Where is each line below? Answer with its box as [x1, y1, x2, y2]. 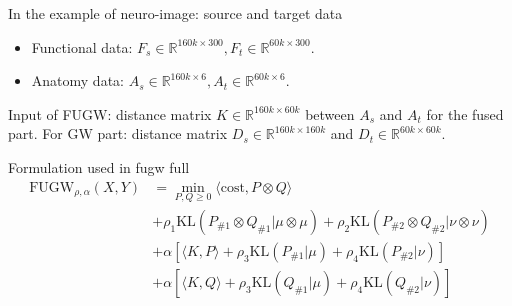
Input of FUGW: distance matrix [8, 103, 212, 124]
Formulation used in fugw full [8, 156, 190, 177]
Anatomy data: [31, 70, 124, 91]
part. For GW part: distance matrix [8, 123, 228, 144]
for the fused [426, 103, 504, 124]
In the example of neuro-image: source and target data [8, 3, 343, 23]
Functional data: [31, 36, 133, 57]
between [305, 103, 355, 124]
